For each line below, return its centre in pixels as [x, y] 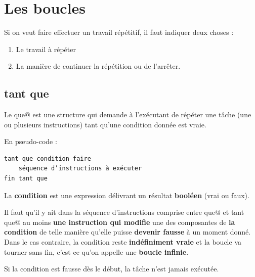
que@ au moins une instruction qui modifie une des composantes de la [120, 222]
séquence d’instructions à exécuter [80, 169]
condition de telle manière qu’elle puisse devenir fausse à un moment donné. [127, 232]
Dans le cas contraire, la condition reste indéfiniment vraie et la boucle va [123, 242]
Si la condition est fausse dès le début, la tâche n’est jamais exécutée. [112, 269]
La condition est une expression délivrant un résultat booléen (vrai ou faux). [127, 195]
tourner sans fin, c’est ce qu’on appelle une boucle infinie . [96, 251]
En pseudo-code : [31, 141]
